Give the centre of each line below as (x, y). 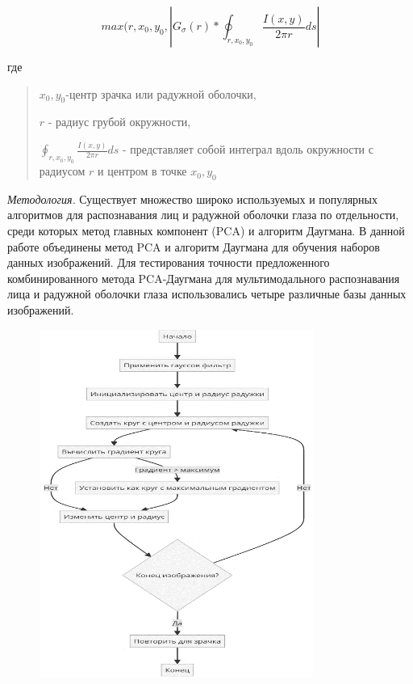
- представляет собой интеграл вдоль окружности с (248, 149)
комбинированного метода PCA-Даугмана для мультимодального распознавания (204, 278)
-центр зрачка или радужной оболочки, (161, 93)
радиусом (62, 171)
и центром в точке (142, 171)
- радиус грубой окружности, (119, 122)
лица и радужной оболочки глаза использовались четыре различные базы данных (207, 294)
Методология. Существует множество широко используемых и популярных (192, 198)
